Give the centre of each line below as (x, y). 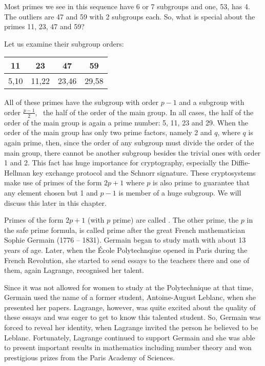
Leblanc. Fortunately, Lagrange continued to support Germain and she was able (130, 337)
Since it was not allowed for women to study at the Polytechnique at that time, (129, 287)
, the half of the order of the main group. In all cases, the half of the (144, 112)
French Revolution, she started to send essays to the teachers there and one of (127, 260)
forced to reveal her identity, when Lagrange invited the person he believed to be (131, 327)
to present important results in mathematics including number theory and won (128, 347)
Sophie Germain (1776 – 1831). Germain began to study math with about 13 (125, 240)
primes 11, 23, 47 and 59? (44, 26)
